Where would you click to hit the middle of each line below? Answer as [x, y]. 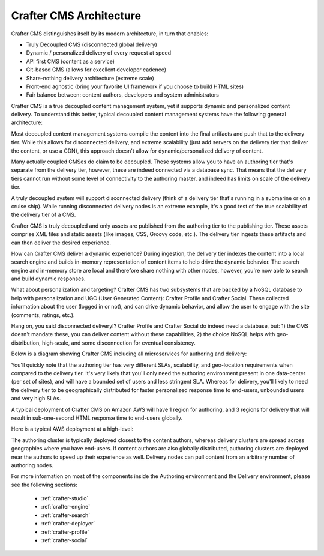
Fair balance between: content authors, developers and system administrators [122, 95]
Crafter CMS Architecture [76, 16]
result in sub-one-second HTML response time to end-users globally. [97, 418]
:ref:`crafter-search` [65, 515]
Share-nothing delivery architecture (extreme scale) [90, 78]
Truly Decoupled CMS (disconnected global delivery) [91, 44]
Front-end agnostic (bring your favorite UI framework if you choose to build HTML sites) [135, 86]
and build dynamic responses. [48, 279]
